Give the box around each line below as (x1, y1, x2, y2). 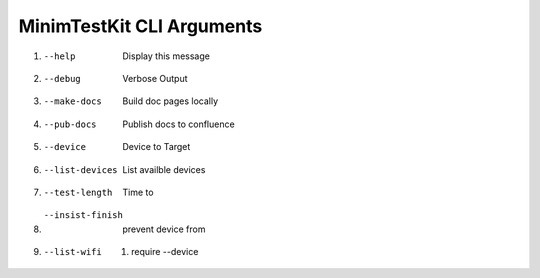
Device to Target (122, 141, 191, 153)
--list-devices (43, 164, 119, 175)
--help (43, 50, 76, 62)
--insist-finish (43, 210, 124, 221)
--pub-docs (43, 118, 97, 130)
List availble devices (122, 163, 206, 175)
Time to (122, 186, 154, 198)
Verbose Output (122, 72, 189, 84)
